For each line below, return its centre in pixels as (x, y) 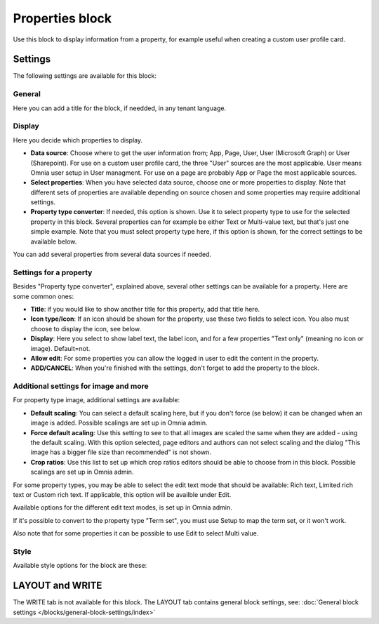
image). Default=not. (60, 348)
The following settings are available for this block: (85, 76)
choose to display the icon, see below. (86, 328)
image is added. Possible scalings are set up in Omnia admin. (119, 423)
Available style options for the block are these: (80, 566)
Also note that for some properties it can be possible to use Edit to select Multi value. (136, 533)
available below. (54, 241)
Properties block (62, 18)
